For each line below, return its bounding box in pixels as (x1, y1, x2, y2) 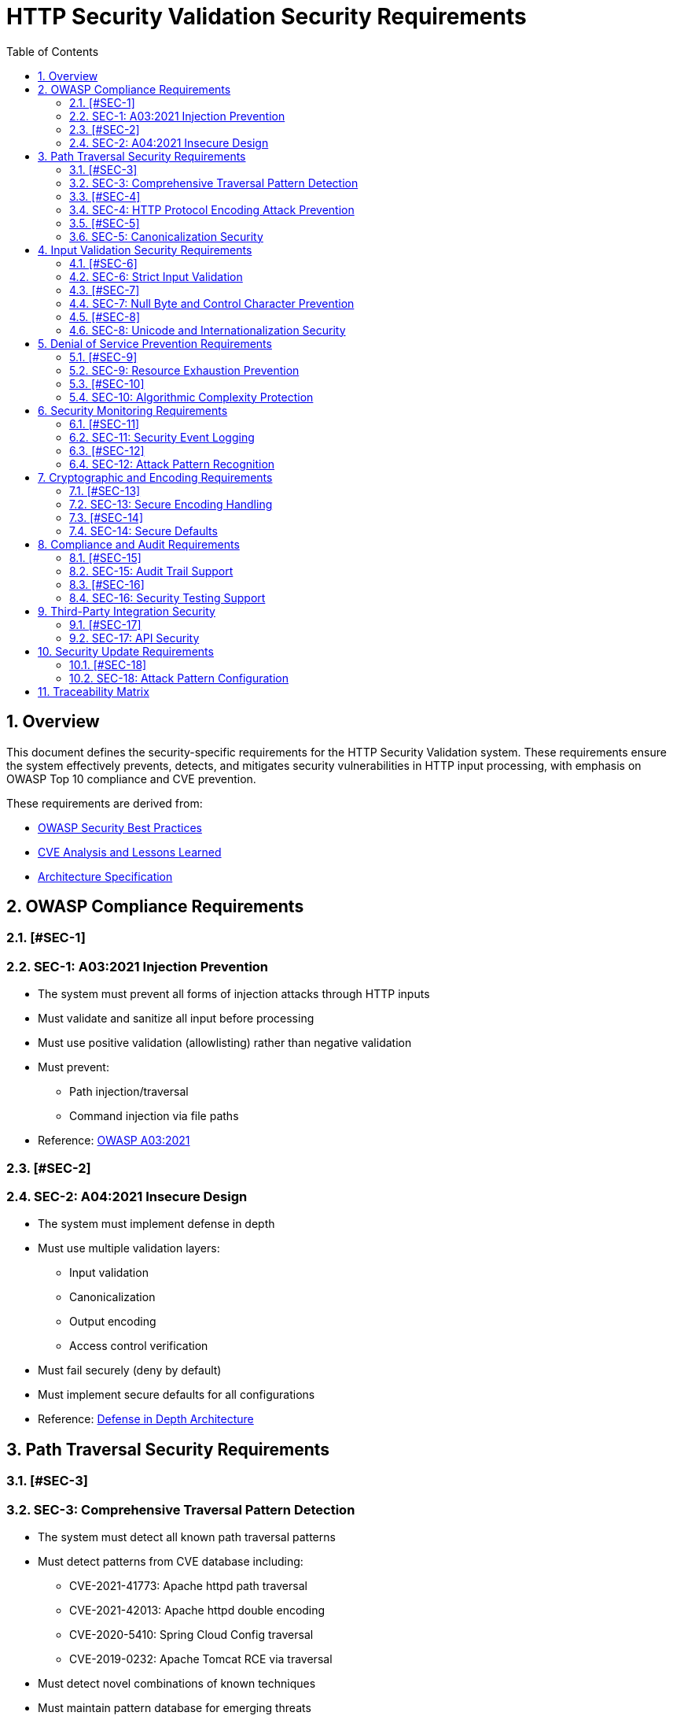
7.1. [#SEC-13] (69, 483, 141, 497)
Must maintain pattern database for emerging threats (38, 1700, 311, 1714)
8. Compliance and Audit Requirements (38, 537, 240, 551)
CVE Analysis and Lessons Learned (38, 845, 222, 859)
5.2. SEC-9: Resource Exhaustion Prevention (69, 363, 300, 377)
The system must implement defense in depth (38, 1217, 275, 1231)
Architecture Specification (38, 869, 173, 883)
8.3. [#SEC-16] (69, 577, 145, 591)
